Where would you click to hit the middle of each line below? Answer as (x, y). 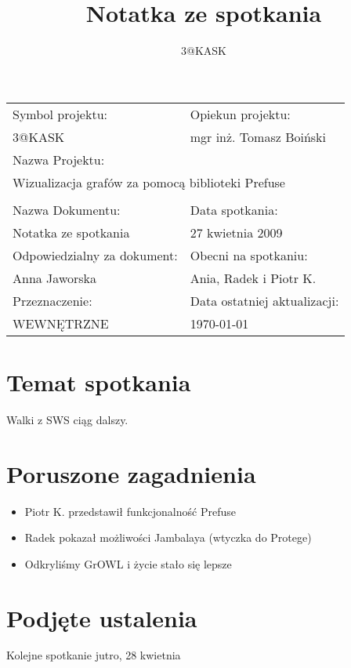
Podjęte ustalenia (102, 617)
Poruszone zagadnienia (131, 473)
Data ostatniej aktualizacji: (264, 300)
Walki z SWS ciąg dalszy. (67, 419)
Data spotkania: (234, 209)
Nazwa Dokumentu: (67, 209)
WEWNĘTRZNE (61, 323)
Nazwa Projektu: (59, 159)
